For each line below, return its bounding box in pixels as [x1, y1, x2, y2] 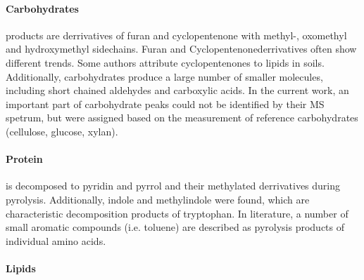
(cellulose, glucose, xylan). [6, 124, 118, 138]
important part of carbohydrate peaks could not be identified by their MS [6, 96, 325, 111]
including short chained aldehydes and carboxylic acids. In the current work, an [6, 83, 349, 98]
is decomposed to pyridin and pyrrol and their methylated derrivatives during [6, 178, 341, 193]
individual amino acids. [6, 233, 106, 248]
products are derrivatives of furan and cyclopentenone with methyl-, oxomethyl [6, 27, 347, 42]
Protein [6, 152, 43, 166]
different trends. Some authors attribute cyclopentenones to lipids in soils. [6, 55, 325, 69]
